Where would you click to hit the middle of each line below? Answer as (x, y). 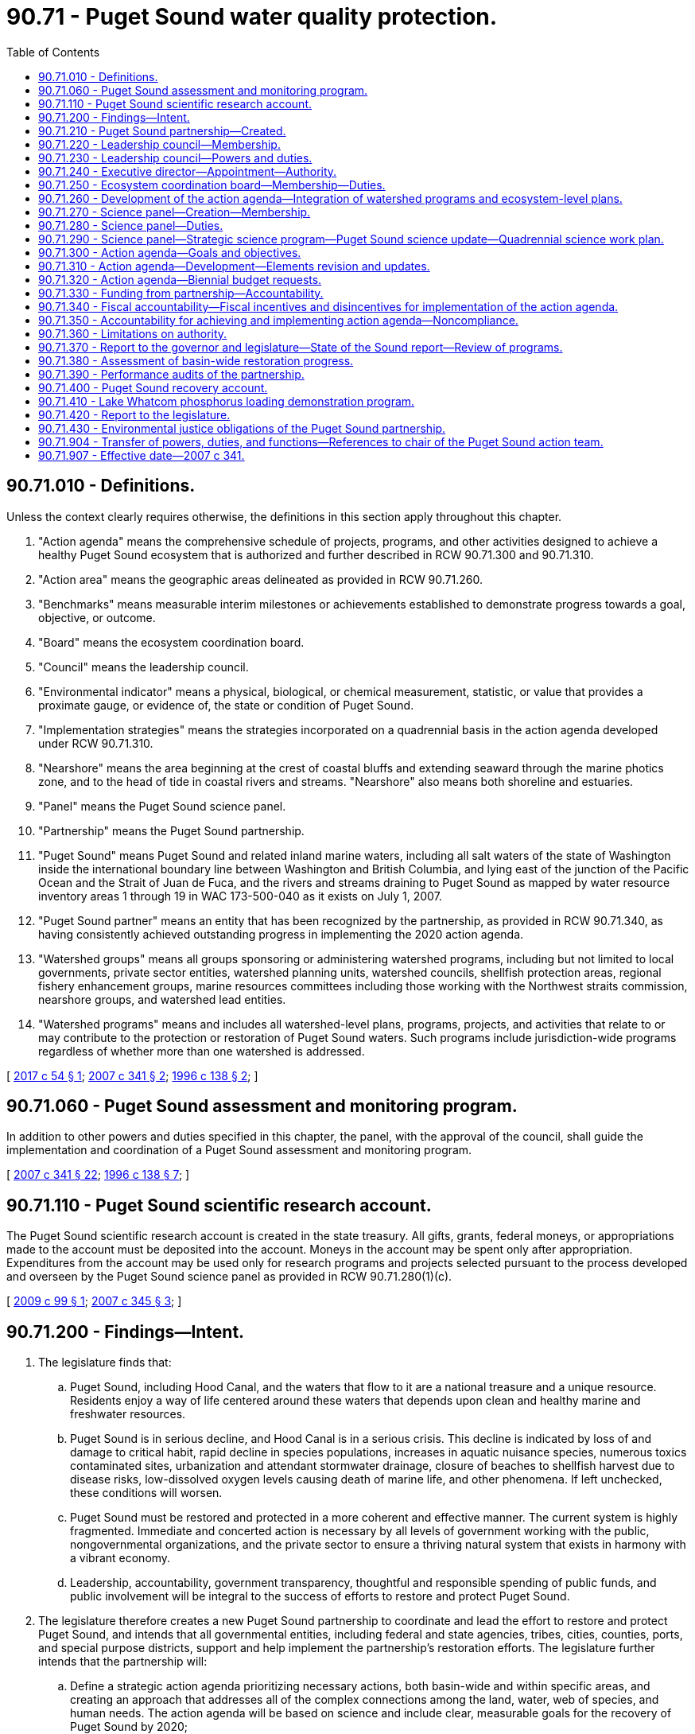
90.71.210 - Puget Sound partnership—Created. (162, 130)
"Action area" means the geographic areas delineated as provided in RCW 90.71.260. (260, 579)
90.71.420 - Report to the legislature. (134, 414)
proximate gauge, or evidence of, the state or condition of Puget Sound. (226, 705)
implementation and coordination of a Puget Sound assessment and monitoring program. (239, 1150)
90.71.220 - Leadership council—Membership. (159, 144)
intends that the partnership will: (123, 1662)
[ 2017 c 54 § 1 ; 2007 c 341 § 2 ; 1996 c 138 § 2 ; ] (132, 1075)
